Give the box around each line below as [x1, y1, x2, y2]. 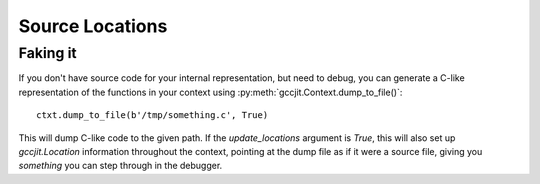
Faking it [18, 44, 77, 62]
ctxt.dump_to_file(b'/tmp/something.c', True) [36, 110, 269, 121]
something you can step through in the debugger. [18, 160, 223, 172]
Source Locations [18, 15, 168, 37]
